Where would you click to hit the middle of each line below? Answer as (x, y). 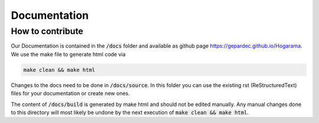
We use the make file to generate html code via (68, 54)
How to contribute (47, 31)
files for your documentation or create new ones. (70, 94)
